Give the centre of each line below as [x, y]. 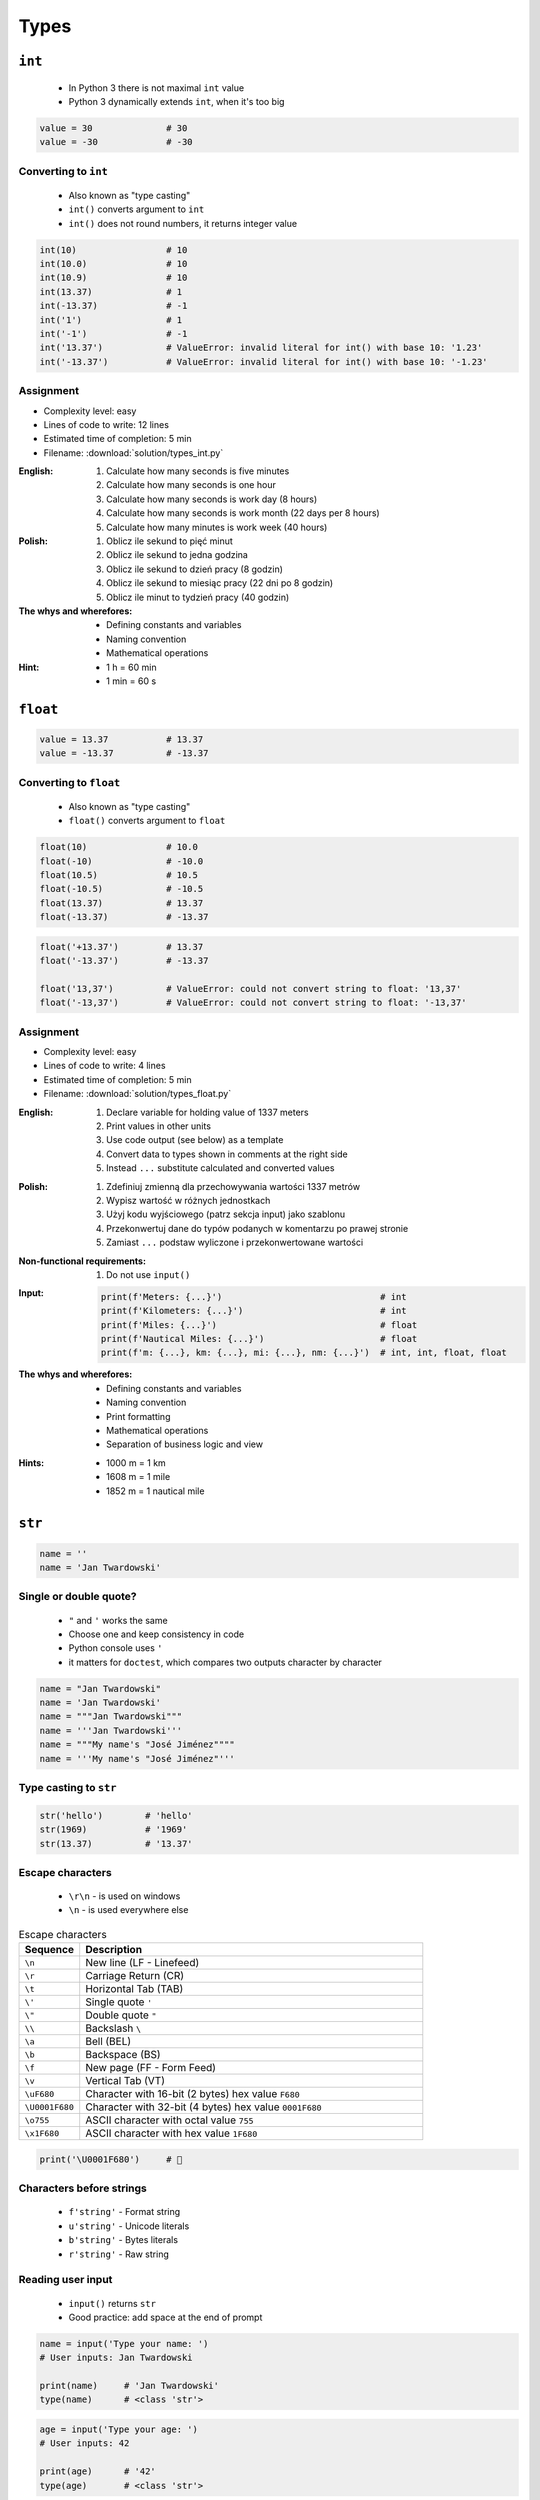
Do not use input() [148, 1274]
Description [114, 1950]
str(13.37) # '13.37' [116, 1843]
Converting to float [69, 782]
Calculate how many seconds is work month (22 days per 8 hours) [243, 513]
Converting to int [63, 171]
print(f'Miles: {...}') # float [259, 1324]
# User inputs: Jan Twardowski [116, 2358]
